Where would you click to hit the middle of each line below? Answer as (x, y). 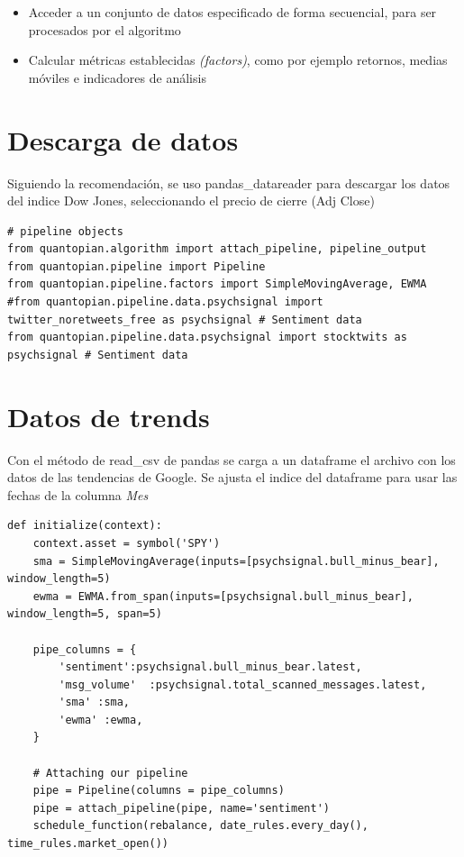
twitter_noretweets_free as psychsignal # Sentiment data (185, 319)
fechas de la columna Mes (78, 494)
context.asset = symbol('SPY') (127, 543)
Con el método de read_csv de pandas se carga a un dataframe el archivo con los (232, 459)
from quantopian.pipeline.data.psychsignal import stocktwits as (207, 337)
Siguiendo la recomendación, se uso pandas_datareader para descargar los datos (229, 182)
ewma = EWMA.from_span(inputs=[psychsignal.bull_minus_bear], (223, 596)
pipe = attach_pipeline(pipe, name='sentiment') (181, 808)
